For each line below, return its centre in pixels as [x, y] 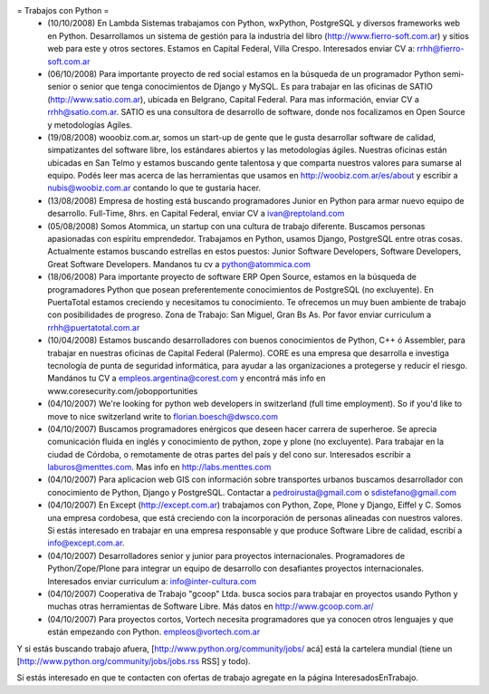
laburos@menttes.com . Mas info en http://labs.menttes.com [159, 467]
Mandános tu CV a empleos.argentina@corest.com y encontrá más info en [187, 378]
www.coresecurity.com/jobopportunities [123, 390]
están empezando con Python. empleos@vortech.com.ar [154, 632]
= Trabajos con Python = [63, 10]
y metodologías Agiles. [90, 125]
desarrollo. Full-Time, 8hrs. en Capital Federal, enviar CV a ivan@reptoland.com [196, 214]
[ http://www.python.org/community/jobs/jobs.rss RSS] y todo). [134, 660]
